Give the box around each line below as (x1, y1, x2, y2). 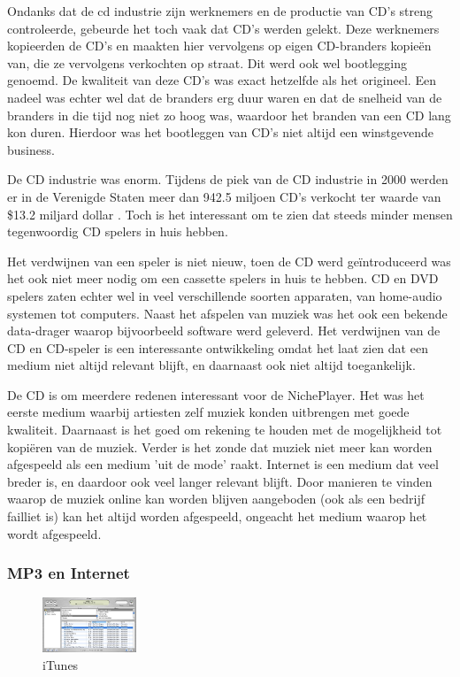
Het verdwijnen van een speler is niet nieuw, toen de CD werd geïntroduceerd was (7, 251, 451, 270)
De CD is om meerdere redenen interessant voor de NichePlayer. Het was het (7, 385, 425, 404)
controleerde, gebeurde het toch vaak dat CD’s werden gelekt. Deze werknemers (7, 19, 440, 37)
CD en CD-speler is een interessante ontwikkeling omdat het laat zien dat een (7, 338, 428, 357)
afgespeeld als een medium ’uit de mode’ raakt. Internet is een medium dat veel (7, 455, 439, 473)
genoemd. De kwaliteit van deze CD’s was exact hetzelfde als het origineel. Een (7, 71, 436, 89)
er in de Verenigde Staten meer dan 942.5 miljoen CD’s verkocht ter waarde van (7, 187, 441, 205)
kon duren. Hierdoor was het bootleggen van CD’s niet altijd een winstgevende (7, 123, 433, 142)
